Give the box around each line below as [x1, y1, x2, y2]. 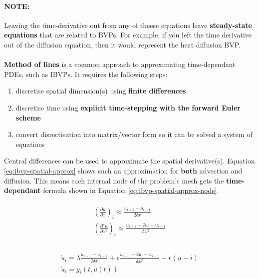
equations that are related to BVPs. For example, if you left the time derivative [4, 29, 252, 40]
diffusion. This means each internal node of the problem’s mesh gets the [4, 175, 224, 185]
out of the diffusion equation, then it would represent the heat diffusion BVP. [4, 39, 241, 49]
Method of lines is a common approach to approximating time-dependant [4, 59, 236, 69]
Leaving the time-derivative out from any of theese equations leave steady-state [4, 19, 252, 30]
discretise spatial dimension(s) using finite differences [15, 85, 186, 96]
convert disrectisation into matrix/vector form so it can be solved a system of [15, 129, 253, 139]
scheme [15, 112, 41, 122]
